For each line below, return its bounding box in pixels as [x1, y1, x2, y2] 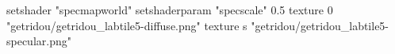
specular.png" [6, 33, 71, 49]
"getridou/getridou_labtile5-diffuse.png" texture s [6, 17, 247, 33]
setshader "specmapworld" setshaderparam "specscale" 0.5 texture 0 [6, 2, 333, 17]
